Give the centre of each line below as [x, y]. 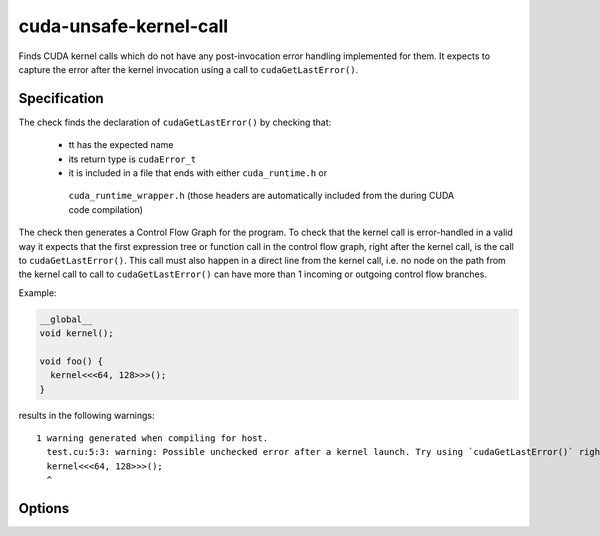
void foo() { [71, 361]
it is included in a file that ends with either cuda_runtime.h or [198, 173]
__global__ [66, 319]
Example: [37, 292]
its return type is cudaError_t [132, 159]
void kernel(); [76, 333]
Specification [61, 98]
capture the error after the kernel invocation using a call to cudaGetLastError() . [188, 69]
